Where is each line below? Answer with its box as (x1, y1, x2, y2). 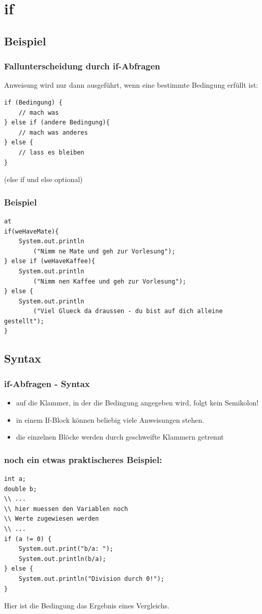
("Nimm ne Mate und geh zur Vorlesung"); (33, 247, 176, 255)
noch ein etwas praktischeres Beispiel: (4, 453, 162, 466)
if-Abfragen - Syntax (4, 377, 90, 390)
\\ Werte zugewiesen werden (4, 515, 99, 523)
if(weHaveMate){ (4, 227, 59, 235)
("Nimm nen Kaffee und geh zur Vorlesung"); (33, 277, 186, 285)
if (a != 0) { (4, 535, 52, 543)
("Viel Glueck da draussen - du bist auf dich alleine (33, 308, 223, 315)
